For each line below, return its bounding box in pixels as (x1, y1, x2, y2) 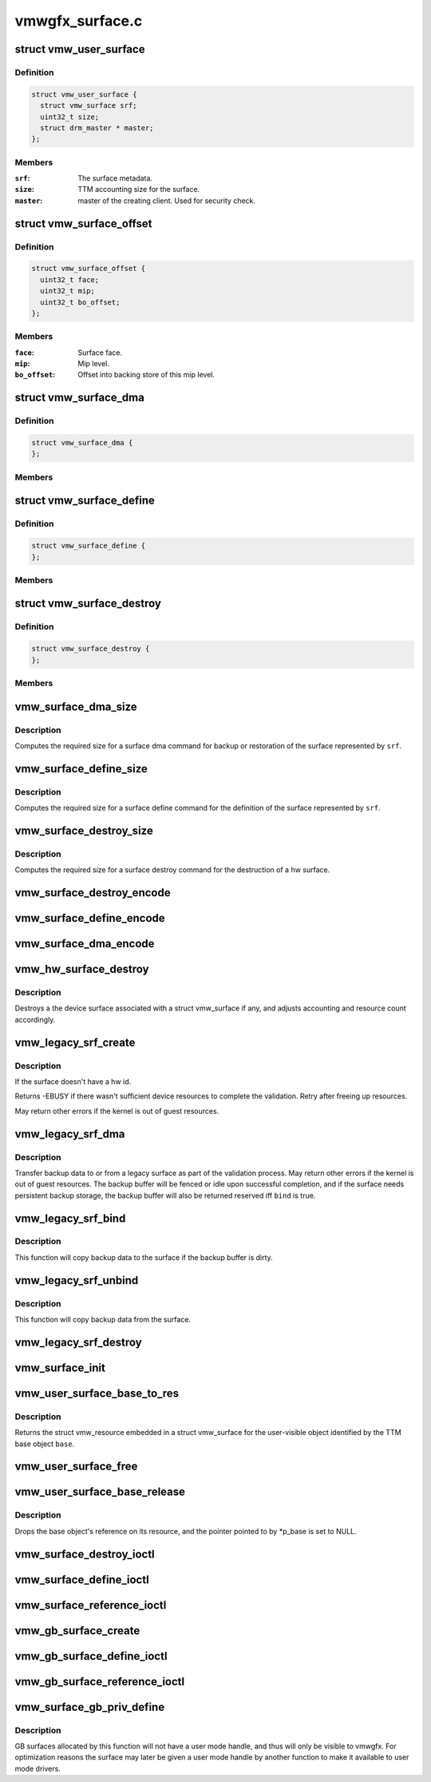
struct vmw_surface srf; (40, 101, 137, 110)
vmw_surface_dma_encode (14, 937, 155, 951)
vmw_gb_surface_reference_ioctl (14, 1675, 185, 1688)
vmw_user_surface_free (14, 1460, 138, 1473)
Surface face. (77, 348, 123, 357)
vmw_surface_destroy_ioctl (14, 1547, 155, 1561)
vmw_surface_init (14, 1361, 105, 1374)
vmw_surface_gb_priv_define (14, 1700, 165, 1714)
